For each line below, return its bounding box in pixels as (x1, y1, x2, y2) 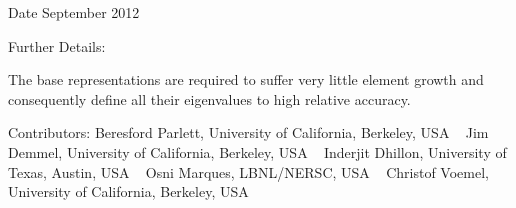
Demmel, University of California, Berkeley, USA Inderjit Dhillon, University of (8, 141, 507, 162)
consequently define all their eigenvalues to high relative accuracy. (8, 88, 411, 109)
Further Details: (8, 35, 106, 56)
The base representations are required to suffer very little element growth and (8, 69, 484, 90)
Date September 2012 (8, 2, 140, 22)
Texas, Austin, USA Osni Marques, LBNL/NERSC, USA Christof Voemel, (8, 161, 489, 182)
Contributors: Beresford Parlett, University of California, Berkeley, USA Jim (8, 122, 489, 143)
